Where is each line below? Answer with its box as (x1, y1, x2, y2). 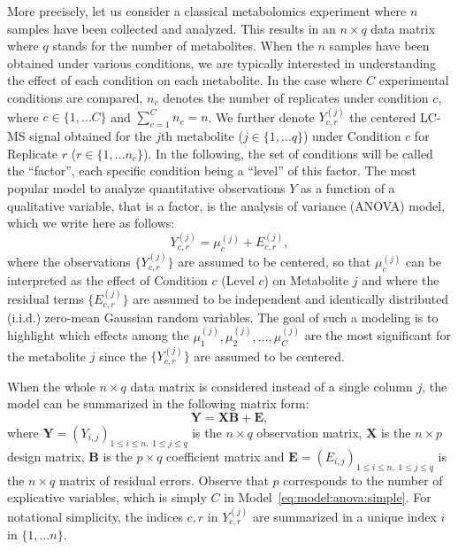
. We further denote (208, 107, 315, 126)
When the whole (7, 376, 95, 395)
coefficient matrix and (166, 446, 285, 465)
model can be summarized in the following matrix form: (7, 394, 309, 413)
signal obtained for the (29, 127, 152, 145)
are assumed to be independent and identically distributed (133, 290, 449, 308)
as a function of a (300, 178, 395, 197)
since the (99, 346, 147, 365)
